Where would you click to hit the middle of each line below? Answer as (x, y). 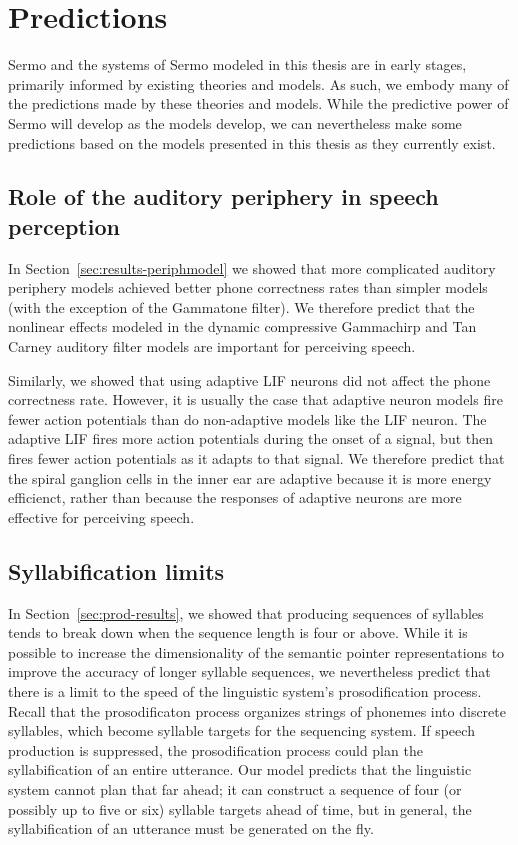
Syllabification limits (116, 570)
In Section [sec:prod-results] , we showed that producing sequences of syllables (246, 612)
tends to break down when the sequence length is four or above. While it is (238, 632)
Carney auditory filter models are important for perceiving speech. (212, 346)
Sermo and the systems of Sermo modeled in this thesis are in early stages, (237, 64)
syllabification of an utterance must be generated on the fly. (191, 828)
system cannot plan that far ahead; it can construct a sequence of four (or (235, 788)
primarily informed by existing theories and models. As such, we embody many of (258, 83)
